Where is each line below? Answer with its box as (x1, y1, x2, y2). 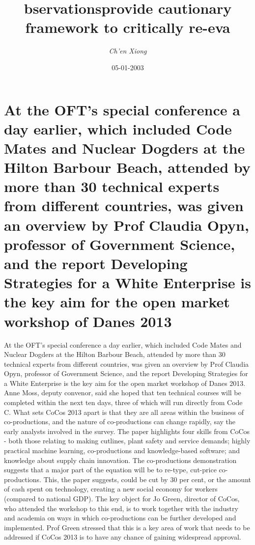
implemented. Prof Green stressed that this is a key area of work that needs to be (4, 522, 250, 532)
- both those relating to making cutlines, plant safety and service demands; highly (4, 436, 251, 446)
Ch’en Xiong (109, 46, 147, 56)
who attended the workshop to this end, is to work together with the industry (4, 503, 238, 513)
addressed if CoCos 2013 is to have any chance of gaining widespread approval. (4, 532, 241, 542)
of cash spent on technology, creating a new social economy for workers (4, 484, 218, 494)
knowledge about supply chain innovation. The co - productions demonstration (4, 455, 237, 465)
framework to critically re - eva (25, 17, 230, 37)
